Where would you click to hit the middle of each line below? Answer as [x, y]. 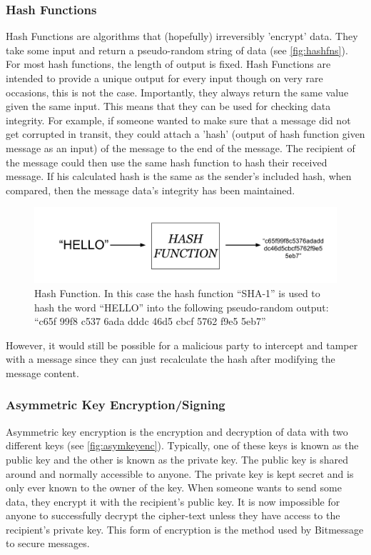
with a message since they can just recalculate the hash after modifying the [171, 359]
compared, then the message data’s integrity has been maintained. [151, 190]
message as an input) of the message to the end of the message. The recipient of [181, 147]
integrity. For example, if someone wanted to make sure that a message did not [178, 120]
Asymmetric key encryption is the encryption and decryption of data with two [177, 431]
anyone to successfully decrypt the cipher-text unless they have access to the [173, 515]
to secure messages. [48, 543]
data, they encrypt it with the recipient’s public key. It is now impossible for [173, 501]
